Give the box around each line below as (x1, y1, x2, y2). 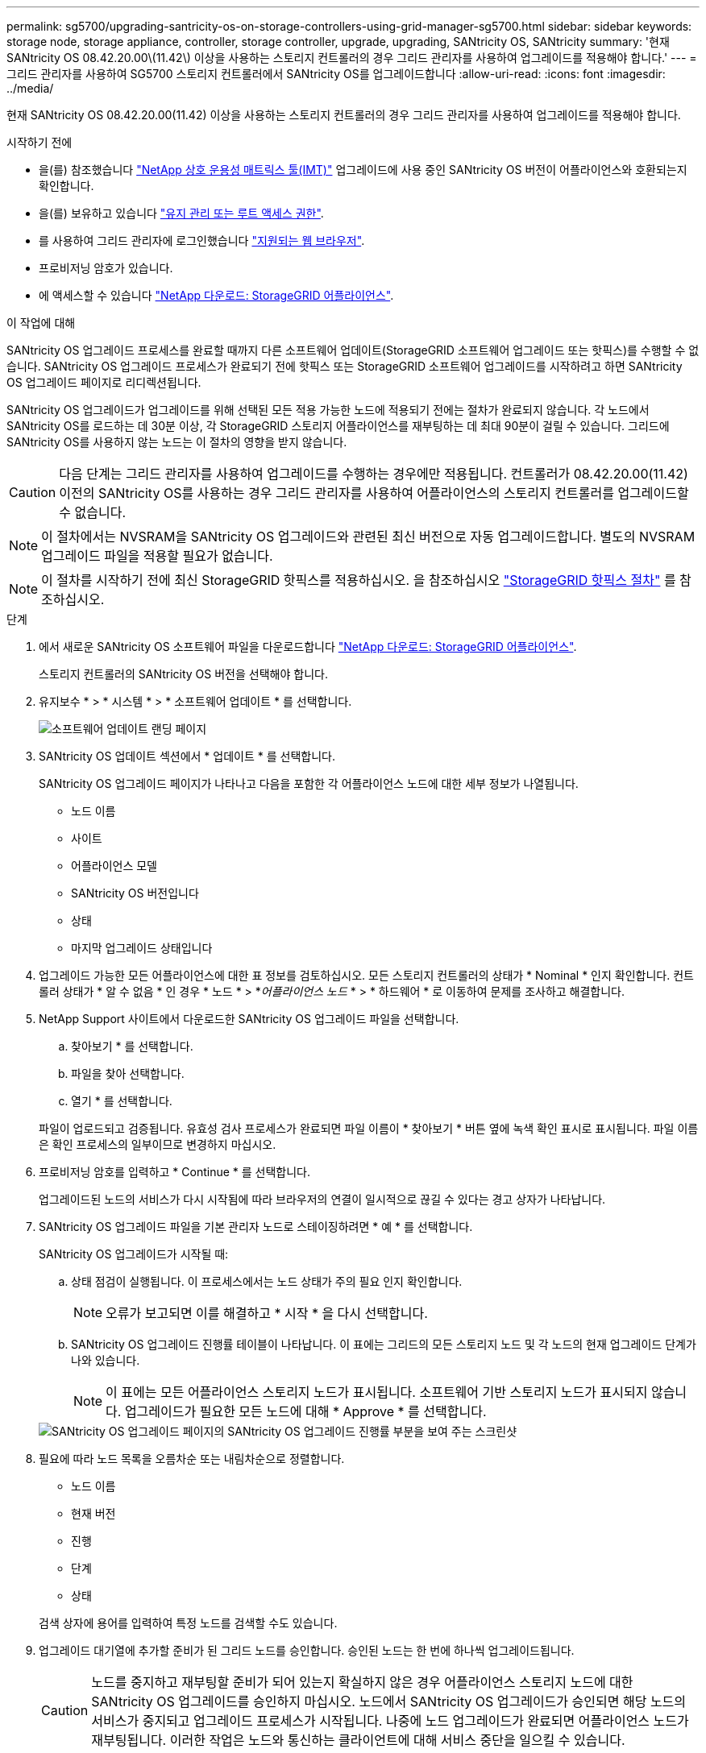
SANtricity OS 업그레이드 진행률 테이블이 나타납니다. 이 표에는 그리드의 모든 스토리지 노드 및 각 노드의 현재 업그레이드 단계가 (71, 1337, 696, 1351)
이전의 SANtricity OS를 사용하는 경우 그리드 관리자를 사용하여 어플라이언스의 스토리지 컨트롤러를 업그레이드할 (59, 485, 689, 501)
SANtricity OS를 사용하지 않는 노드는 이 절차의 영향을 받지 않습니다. (6, 435, 347, 449)
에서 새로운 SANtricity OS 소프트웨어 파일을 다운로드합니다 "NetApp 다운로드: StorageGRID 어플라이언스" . (39, 640, 577, 653)
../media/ (6, 81, 54, 95)
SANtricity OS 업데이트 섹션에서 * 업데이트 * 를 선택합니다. (39, 749, 335, 763)
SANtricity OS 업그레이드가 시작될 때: (39, 1247, 229, 1261)
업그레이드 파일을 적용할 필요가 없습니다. (41, 548, 273, 564)
